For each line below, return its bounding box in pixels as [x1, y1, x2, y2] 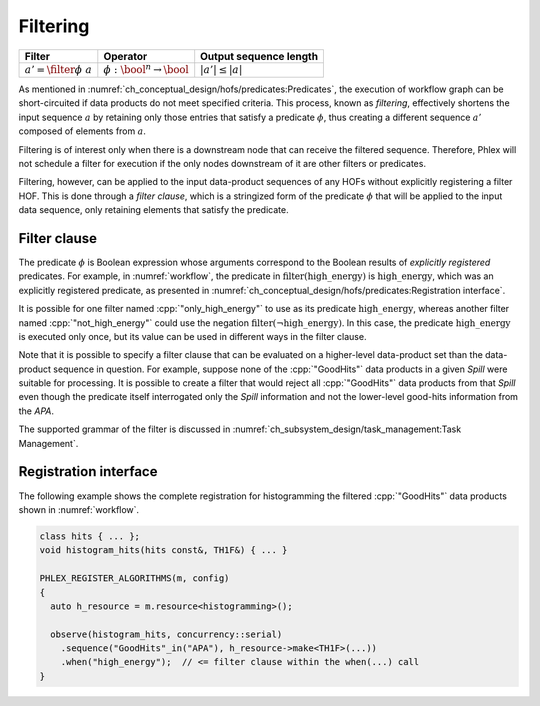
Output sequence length [200, 49, 319, 63]
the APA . [18, 405, 55, 417]
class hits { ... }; [39, 530, 140, 542]
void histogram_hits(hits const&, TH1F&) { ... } [39, 545, 288, 556]
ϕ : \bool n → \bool [103, 61, 189, 76]
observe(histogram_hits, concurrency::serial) [50, 628, 283, 640]
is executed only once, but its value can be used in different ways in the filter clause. [18, 330, 367, 342]
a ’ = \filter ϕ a [24, 63, 93, 76]
